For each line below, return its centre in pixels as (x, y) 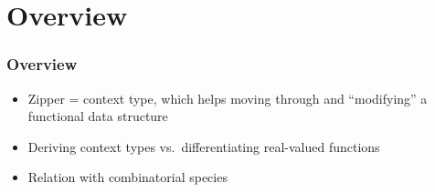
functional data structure (98, 116)
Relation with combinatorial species (127, 177)
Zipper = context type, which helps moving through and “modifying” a (228, 98)
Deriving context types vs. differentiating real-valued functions (204, 146)
